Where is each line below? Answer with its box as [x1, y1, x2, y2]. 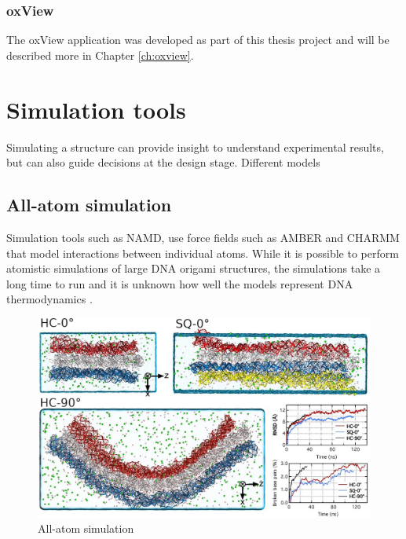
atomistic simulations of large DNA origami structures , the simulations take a [6, 260, 381, 277]
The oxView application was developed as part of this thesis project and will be [6, 31, 390, 48]
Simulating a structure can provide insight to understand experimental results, [6, 138, 384, 155]
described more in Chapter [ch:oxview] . [6, 46, 194, 63]
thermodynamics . [6, 291, 93, 307]
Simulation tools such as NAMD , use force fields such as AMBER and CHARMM [6, 229, 400, 245]
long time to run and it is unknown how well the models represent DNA [6, 275, 353, 291]
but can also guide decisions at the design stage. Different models [6, 154, 320, 170]
